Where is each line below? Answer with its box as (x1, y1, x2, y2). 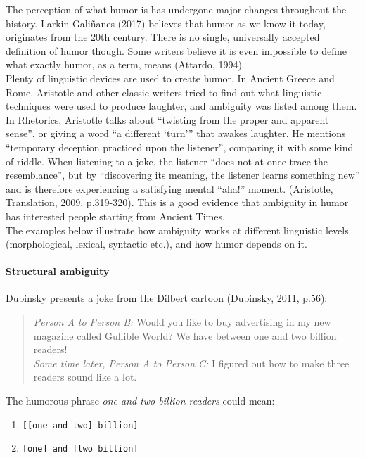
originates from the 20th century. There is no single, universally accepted (6, 30, 320, 44)
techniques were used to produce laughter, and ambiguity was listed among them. (6, 98, 357, 113)
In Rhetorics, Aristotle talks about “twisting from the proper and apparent (6, 112, 329, 127)
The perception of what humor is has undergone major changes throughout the (6, 2, 347, 16)
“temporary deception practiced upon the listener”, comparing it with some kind (6, 139, 354, 154)
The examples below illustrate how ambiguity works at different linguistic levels (6, 222, 349, 237)
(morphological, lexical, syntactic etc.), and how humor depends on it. (6, 236, 307, 251)
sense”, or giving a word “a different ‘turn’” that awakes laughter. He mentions (6, 126, 346, 141)
